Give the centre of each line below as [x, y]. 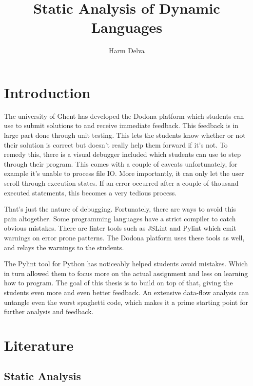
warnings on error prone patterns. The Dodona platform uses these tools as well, [124, 237]
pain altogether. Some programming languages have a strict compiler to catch [120, 218]
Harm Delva [127, 51]
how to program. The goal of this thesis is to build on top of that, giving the [118, 283]
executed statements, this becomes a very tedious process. [90, 192]
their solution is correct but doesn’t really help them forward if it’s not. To [116, 144]
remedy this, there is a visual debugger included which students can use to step [122, 154]
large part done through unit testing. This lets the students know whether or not [125, 135]
